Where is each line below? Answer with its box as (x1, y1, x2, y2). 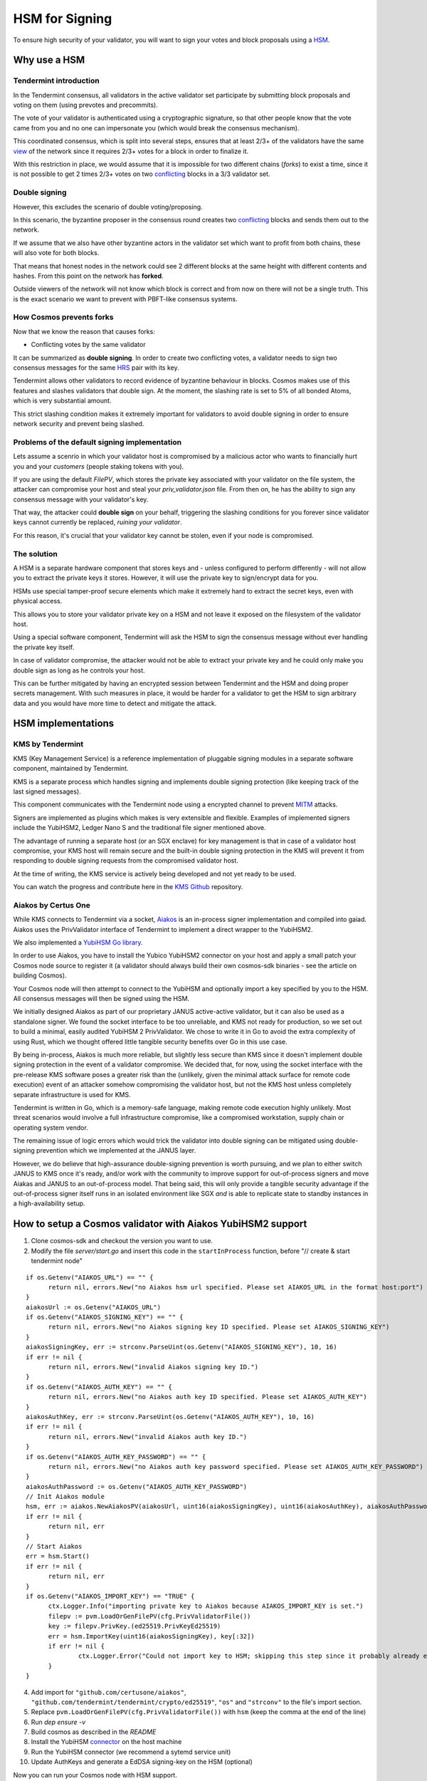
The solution (13, 549, 58, 559)
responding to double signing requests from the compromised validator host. (13, 856, 238, 865)
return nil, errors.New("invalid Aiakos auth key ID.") (48, 1433, 248, 1440)
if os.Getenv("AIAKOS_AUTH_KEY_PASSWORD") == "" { (26, 1453, 206, 1460)
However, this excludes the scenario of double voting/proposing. (13, 202, 203, 211)
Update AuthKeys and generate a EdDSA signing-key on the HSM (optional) (31, 1757, 253, 1766)
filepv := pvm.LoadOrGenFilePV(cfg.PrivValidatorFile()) (48, 1612, 251, 1620)
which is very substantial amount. (13, 396, 112, 405)
